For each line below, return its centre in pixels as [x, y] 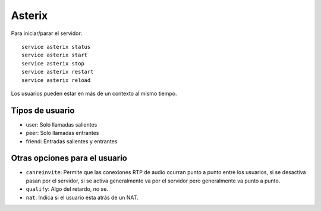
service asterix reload [56, 80]
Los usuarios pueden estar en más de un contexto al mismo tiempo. [94, 93]
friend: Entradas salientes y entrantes [72, 141]
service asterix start [55, 55]
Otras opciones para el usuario [69, 158]
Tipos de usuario [43, 110]
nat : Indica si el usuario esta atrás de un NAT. [82, 197]
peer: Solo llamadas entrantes [62, 133]
